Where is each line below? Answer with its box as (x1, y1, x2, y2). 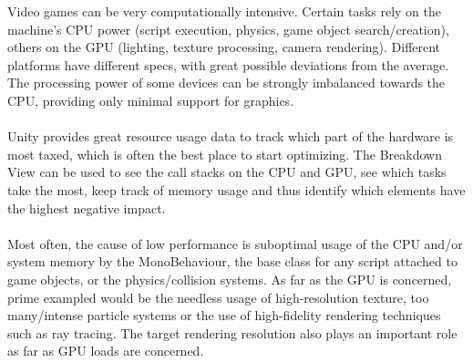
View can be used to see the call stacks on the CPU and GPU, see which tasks (7, 162, 447, 181)
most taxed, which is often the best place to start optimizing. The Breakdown (7, 144, 442, 163)
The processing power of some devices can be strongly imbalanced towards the (7, 73, 446, 92)
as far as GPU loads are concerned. (7, 341, 204, 360)
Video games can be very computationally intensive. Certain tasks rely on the (7, 2, 442, 20)
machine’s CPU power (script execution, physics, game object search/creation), (7, 19, 449, 38)
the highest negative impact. (7, 198, 166, 217)
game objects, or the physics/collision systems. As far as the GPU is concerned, (7, 269, 452, 288)
